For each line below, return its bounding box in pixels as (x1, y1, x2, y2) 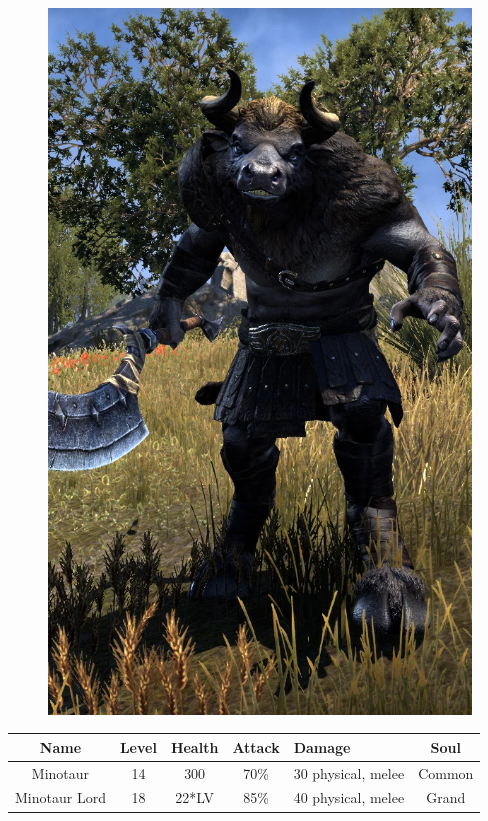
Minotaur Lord (15, 787, 106, 808)
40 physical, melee (293, 787, 405, 808)
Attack (232, 736, 280, 757)
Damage (293, 736, 351, 757)
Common (418, 762, 474, 783)
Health (170, 736, 219, 757)
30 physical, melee (293, 762, 405, 783)
